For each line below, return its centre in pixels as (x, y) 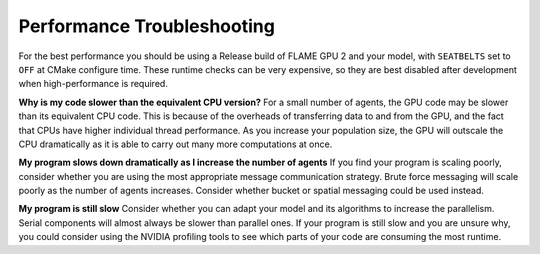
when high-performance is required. (93, 84)
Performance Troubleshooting (146, 26)
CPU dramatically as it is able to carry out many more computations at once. (175, 144)
